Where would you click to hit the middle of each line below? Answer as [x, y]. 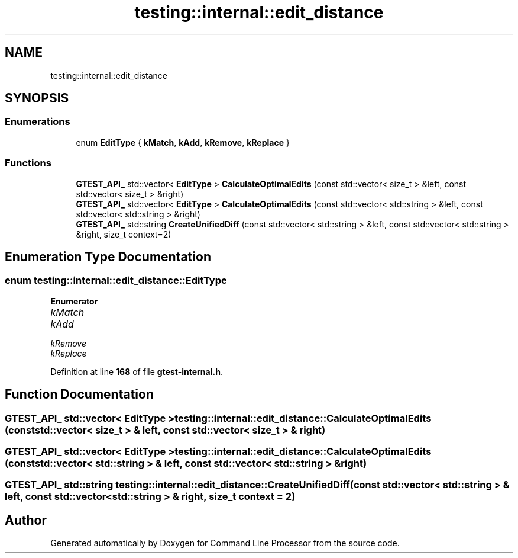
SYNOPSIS [37, 98]
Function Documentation [79, 395]
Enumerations [38, 122]
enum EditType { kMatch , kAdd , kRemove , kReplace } [183, 142]
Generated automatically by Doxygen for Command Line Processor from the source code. [225, 543]
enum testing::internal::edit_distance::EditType [116, 280]
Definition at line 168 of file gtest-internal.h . [137, 371]
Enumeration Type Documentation [108, 256]
